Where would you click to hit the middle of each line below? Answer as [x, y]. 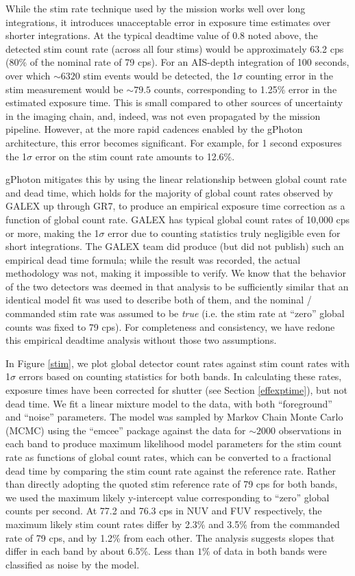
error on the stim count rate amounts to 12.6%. [135, 156]
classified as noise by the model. [73, 564]
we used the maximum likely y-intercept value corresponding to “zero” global [168, 497]
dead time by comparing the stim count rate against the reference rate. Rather [171, 470]
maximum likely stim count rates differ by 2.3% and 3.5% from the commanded [173, 524]
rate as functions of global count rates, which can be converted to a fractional [169, 457]
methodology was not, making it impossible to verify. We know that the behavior [176, 273]
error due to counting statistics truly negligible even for [224, 233]
